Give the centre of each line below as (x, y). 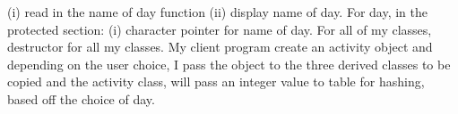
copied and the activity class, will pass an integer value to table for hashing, (216, 81)
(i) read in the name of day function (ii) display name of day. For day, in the (218, 12)
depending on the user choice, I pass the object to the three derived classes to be (229, 64)
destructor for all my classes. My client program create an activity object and (220, 47)
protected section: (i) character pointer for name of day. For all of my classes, (220, 29)
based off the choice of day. (81, 98)
